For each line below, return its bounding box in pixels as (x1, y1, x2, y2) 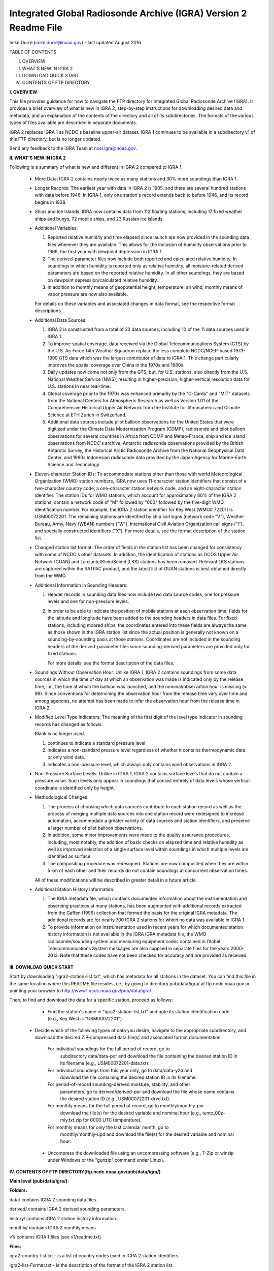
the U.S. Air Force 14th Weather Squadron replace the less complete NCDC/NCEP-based (47, 348, 233, 354)
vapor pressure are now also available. (47, 291, 128, 297)
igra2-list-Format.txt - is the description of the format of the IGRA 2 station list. (9, 1262, 174, 1268)
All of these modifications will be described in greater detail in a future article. (35, 877, 197, 883)
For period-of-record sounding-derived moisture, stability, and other (47, 1081, 190, 1087)
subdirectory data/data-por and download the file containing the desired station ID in (60, 1053, 238, 1059)
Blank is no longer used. (35, 731, 86, 737)
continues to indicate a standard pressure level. (47, 740, 147, 746)
